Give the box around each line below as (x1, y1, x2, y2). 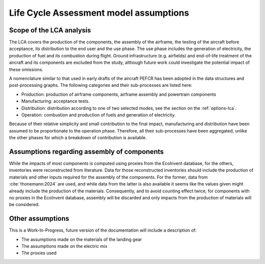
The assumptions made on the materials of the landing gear (21, 236, 142, 242)
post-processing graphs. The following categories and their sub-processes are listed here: (9, 82, 192, 88)
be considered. (9, 202, 40, 208)
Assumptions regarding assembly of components (9, 147, 164, 156)
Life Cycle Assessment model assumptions (9, 7, 189, 18)
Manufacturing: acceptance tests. (21, 98, 90, 104)
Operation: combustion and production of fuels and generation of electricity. (21, 112, 176, 118)
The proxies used (21, 250, 57, 256)
